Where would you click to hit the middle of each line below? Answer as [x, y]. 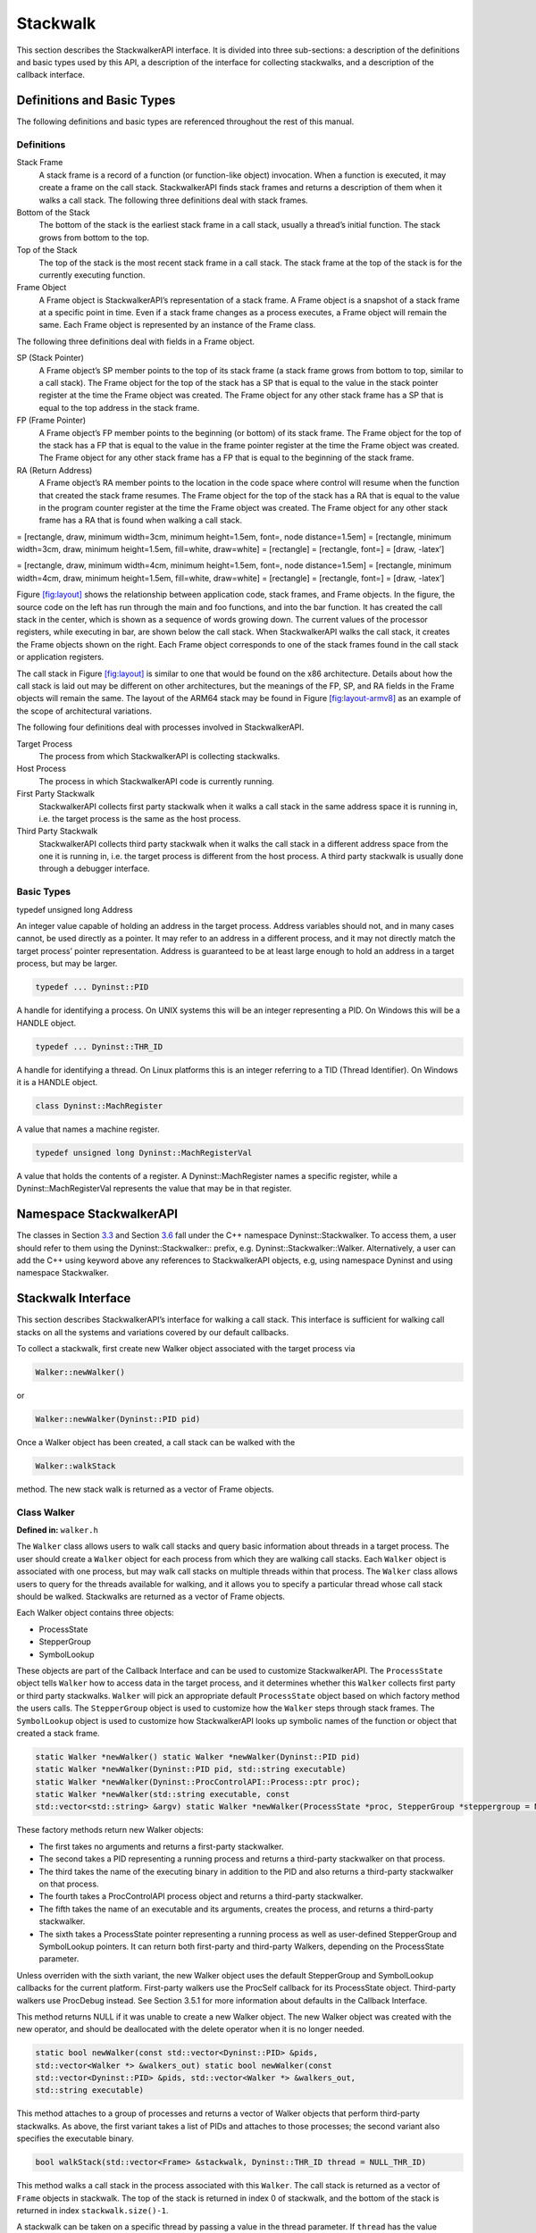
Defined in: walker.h [57, 1530]
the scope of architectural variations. [84, 711]
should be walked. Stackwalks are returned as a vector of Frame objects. [151, 1596]
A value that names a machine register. [88, 1129]
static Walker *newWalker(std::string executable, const [163, 1794]
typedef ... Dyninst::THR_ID [99, 1046]
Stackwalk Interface [74, 1298]
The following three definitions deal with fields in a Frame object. [135, 341]
